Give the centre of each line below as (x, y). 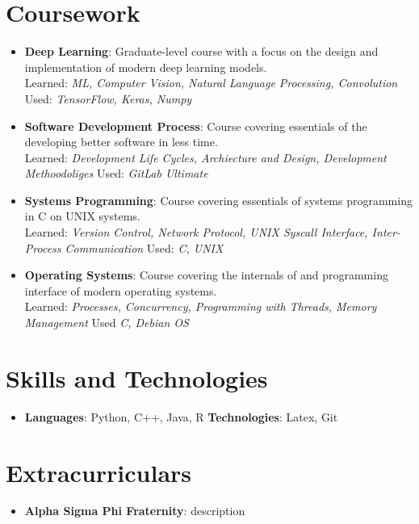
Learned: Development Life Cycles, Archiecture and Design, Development (205, 157)
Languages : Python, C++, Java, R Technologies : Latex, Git (181, 416)
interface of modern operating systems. (121, 290)
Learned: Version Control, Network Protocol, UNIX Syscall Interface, (196, 232)
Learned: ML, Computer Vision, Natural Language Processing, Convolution (211, 83)
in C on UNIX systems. (82, 216)
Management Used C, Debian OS (107, 323)
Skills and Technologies (137, 377)
